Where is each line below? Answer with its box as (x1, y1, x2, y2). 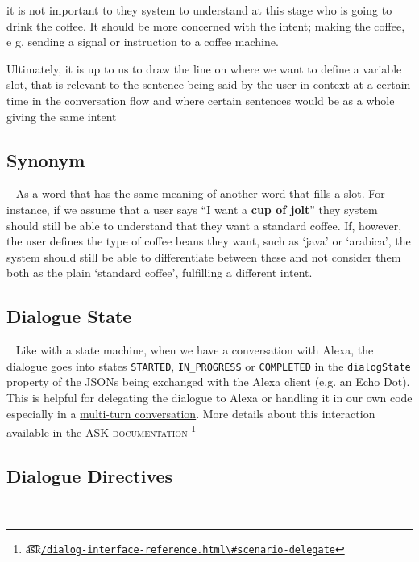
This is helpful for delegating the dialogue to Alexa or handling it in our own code (6, 388, 413, 405)
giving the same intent (6, 107, 117, 124)
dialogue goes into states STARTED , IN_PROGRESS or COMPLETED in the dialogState (6, 357, 411, 374)
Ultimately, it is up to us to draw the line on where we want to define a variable (6, 60, 402, 77)
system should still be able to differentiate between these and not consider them (6, 248, 401, 265)
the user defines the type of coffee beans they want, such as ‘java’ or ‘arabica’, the (6, 233, 411, 250)
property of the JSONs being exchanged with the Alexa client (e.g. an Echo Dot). (6, 373, 410, 390)
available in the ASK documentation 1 (6, 421, 197, 440)
